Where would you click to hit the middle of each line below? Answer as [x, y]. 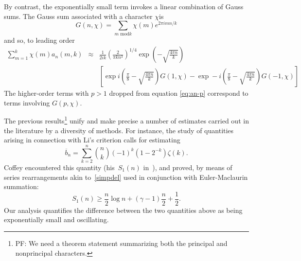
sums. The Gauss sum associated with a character [78, 16]
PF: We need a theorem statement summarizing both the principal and [121, 243]
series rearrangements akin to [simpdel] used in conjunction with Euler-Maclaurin [126, 177]
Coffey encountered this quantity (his [59, 167]
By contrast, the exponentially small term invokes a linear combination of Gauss [124, 6]
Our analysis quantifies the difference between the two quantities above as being [123, 210]
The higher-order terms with [46, 93]
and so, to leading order [39, 40]
